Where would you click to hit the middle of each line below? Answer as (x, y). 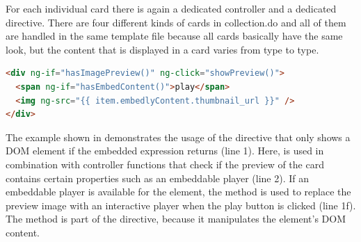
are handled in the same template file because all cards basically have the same (174, 36)
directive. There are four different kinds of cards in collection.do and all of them (176, 22)
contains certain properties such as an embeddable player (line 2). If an (158, 178)
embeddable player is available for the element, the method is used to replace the (178, 192)
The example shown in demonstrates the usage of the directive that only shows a (178, 137)
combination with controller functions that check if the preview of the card (165, 164)
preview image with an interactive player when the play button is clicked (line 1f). (181, 205)
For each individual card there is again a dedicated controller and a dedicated (171, 8)
